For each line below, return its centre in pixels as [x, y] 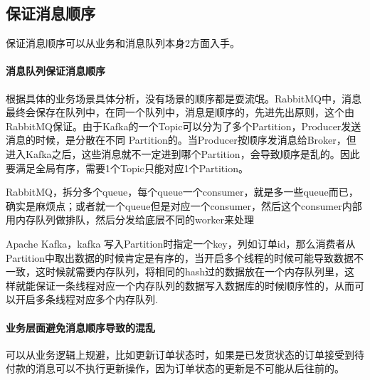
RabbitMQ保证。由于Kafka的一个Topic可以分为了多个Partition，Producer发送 [184, 126]
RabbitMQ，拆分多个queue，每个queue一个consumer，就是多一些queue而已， [182, 192]
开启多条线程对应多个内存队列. [86, 299]
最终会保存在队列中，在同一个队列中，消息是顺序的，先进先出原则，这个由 [180, 112]
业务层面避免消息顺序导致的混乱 [80, 327]
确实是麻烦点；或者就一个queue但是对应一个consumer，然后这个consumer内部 [184, 205]
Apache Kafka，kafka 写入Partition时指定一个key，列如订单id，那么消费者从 [181, 243]
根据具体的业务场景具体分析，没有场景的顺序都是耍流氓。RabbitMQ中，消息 [184, 98]
